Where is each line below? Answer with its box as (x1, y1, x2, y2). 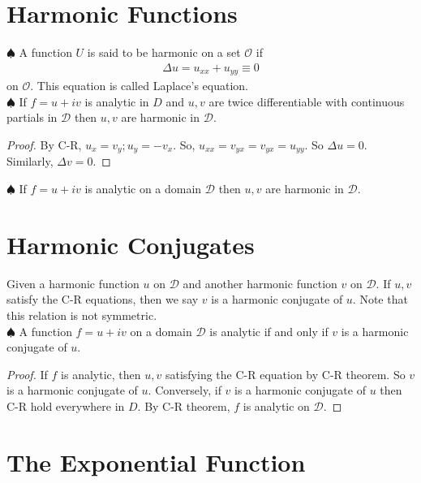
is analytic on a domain (84, 180, 202, 197)
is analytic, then (61, 365, 141, 382)
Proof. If (6, 365, 48, 382)
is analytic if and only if (209, 322, 329, 339)
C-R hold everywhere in (6, 397, 125, 414)
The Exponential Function (6, 445, 306, 478)
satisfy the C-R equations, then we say (6, 291, 199, 308)
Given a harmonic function (6, 274, 140, 291)
